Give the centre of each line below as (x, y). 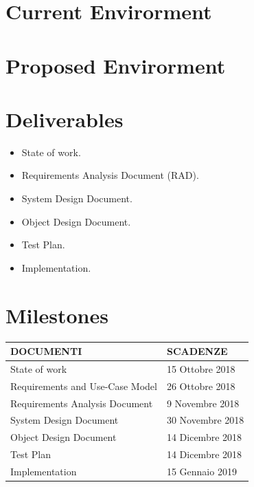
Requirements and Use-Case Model (84, 386)
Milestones (57, 315)
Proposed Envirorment (116, 65)
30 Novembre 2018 (205, 420)
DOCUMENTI (46, 351)
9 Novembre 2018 (203, 403)
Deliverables (65, 119)
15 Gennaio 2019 (201, 471)
